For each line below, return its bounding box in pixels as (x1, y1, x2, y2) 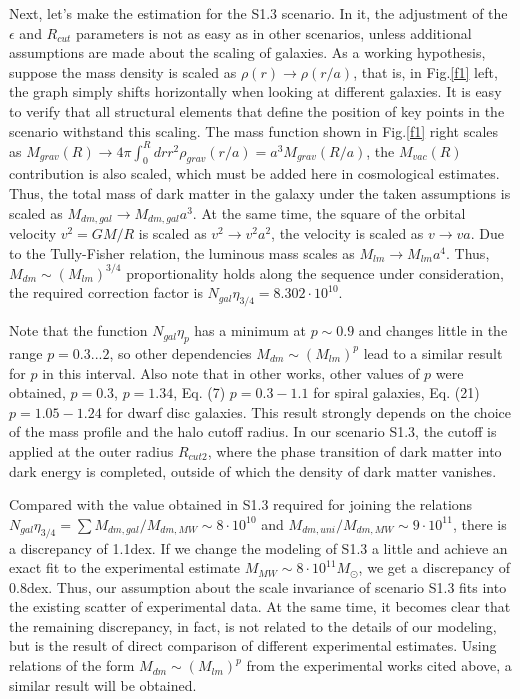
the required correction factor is (9, 282, 203, 303)
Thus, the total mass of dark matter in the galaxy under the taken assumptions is (9, 183, 511, 204)
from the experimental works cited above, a (246, 655, 512, 676)
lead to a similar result (363, 342, 503, 363)
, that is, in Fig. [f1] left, (353, 61, 498, 82)
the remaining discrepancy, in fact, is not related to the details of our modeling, (9, 615, 497, 636)
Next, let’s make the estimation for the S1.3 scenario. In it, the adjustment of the (9, 3, 508, 23)
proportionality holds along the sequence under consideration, (126, 262, 504, 283)
